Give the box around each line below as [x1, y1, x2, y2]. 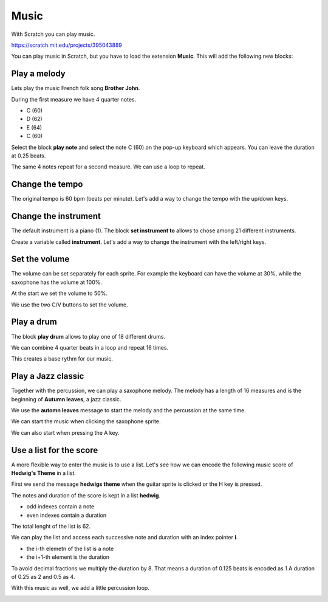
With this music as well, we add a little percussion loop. [11, 584, 150, 592]
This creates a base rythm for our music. [11, 355, 114, 362]
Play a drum [11, 317, 57, 327]
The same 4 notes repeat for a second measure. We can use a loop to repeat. [11, 163, 206, 170]
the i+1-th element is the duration [26, 553, 109, 561]
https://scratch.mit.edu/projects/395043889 [11, 41, 123, 49]
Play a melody [11, 69, 66, 79]
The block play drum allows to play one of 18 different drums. [11, 333, 166, 340]
